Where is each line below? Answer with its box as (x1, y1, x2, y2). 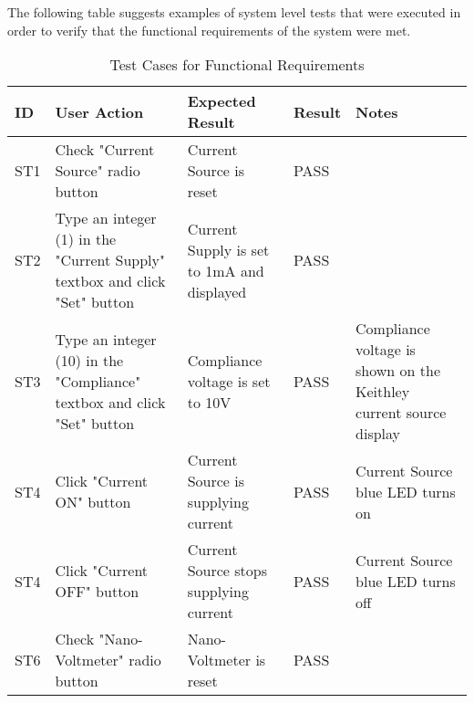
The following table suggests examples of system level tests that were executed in (7, 3, 461, 21)
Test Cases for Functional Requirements (109, 54, 365, 76)
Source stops (187, 560, 268, 582)
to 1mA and (187, 259, 264, 281)
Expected (187, 90, 256, 112)
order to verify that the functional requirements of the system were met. (7, 20, 411, 39)
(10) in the (55, 349, 124, 371)
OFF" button (55, 581, 139, 603)
